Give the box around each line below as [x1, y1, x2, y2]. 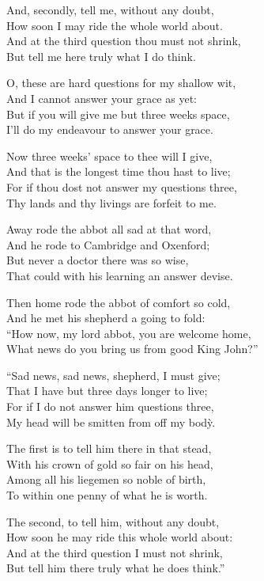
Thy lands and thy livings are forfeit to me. [6, 194, 217, 211]
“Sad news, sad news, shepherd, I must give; [6, 366, 221, 383]
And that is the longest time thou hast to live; [6, 163, 231, 180]
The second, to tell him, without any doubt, [6, 513, 220, 530]
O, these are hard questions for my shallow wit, [6, 74, 236, 91]
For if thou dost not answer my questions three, [6, 178, 237, 195]
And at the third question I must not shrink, [6, 544, 223, 560]
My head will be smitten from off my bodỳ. [6, 413, 216, 430]
